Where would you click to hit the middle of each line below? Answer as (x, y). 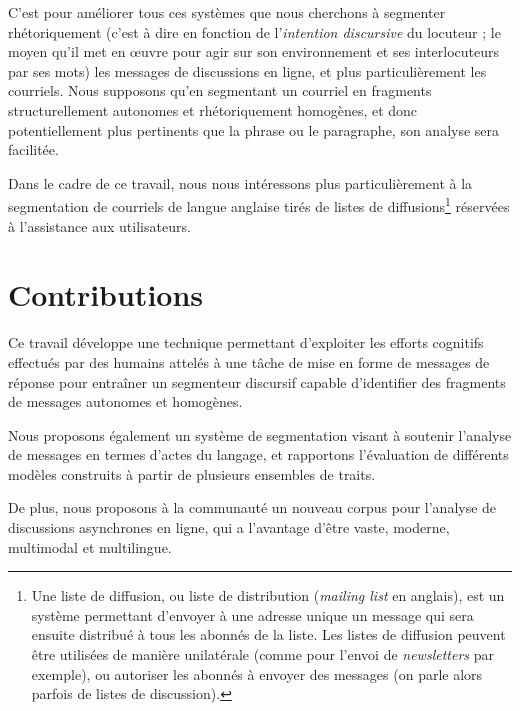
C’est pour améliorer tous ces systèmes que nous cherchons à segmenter (227, 12)
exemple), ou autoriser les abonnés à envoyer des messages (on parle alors (257, 673)
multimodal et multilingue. (90, 546)
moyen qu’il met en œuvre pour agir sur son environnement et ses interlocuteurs (254, 51)
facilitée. (33, 149)
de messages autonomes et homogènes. (125, 401)
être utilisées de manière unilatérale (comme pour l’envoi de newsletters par (262, 654)
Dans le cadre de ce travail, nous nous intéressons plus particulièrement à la (240, 182)
